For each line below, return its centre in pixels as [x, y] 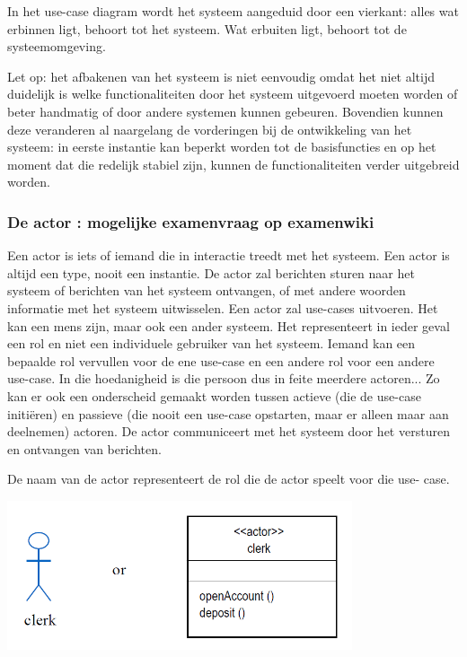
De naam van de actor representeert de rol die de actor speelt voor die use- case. [229, 479]
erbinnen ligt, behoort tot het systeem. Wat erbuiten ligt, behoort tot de [207, 28]
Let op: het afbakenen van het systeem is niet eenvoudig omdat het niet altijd [221, 76]
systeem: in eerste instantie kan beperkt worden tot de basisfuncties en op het [222, 147]
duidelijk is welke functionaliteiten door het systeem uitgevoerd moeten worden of [233, 94]
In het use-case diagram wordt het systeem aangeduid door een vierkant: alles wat [233, 11]
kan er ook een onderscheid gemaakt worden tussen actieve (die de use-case [214, 395]
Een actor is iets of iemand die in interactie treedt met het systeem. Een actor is [229, 255]
